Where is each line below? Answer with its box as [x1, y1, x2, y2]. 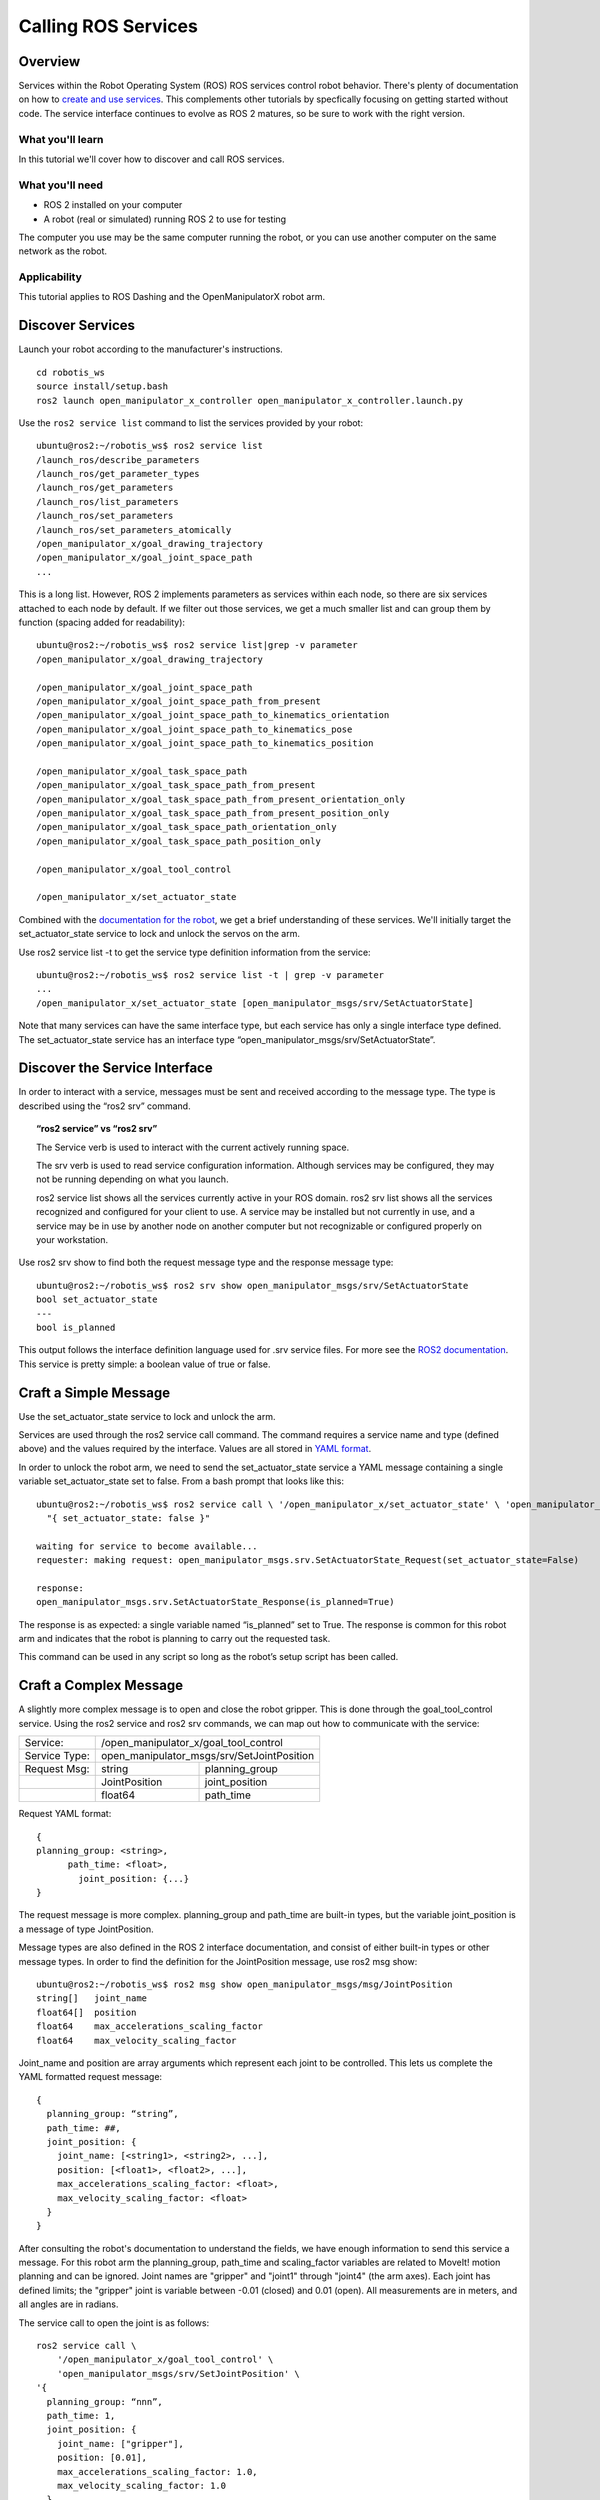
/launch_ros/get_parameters [36, 482, 174, 494]
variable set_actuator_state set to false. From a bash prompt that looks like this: [18, 1475, 345, 1487]
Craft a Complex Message [18, 1677, 184, 1694]
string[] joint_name [36, 1993, 148, 2004]
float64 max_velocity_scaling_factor [36, 2035, 237, 2046]
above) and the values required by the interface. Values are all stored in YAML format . [18, 1443, 372, 1455]
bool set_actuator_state [36, 1294, 158, 1305]
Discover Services [18, 317, 135, 334]
